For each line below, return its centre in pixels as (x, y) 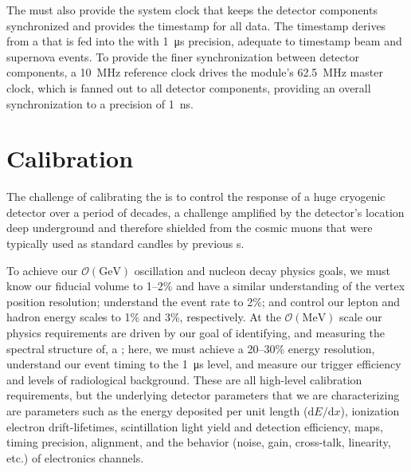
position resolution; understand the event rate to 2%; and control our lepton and (203, 301)
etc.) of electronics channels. (75, 457)
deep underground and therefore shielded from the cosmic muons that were (190, 228)
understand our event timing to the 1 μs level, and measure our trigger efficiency (204, 364)
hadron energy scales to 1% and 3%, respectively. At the (144, 317)
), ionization (370, 411)
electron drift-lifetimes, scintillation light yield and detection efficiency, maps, (195, 426)
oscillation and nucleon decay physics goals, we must (262, 270)
